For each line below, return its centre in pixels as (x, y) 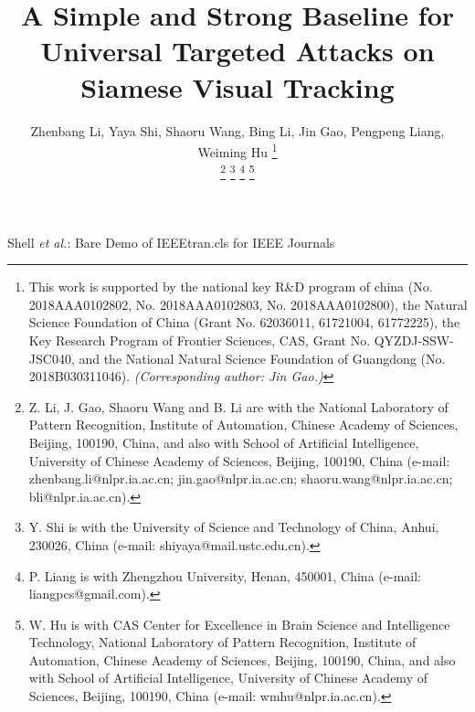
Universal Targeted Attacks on (237, 51)
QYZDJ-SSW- (414, 340)
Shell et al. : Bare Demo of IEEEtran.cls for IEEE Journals (171, 242)
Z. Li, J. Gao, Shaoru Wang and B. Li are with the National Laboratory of (238, 406)
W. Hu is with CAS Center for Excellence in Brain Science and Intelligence (239, 624)
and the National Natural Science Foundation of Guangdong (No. (262, 358)
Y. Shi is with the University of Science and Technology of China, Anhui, (234, 527)
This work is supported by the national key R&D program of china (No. (231, 287)
